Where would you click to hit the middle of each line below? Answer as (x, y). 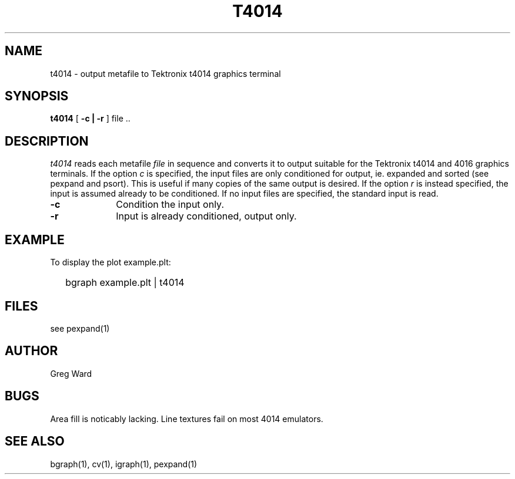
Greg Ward (71, 373)
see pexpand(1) (80, 328)
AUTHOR (31, 351)
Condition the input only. (170, 205)
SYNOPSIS (37, 96)
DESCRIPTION (47, 141)
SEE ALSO (35, 441)
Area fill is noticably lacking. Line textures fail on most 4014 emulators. (187, 419)
